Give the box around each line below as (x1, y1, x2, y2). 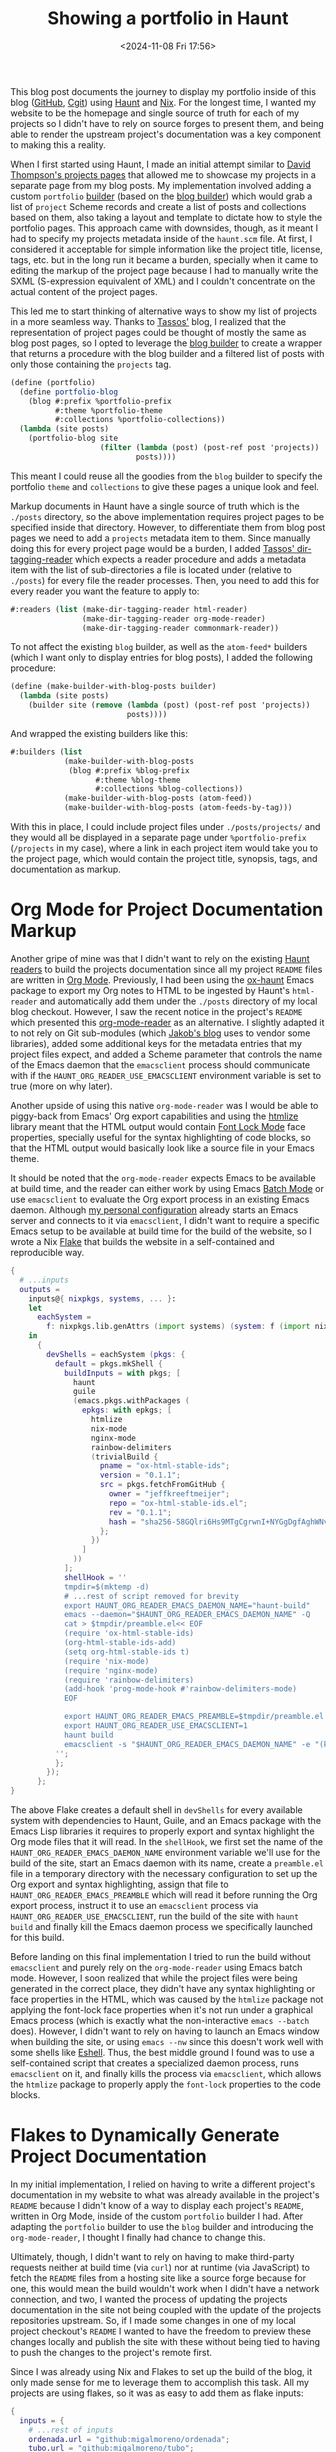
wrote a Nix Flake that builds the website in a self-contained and (10, 1236, 275, 1247)
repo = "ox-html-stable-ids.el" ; (108, 1498, 248, 1508)
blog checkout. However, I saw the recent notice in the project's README (10, 1006, 303, 1017)
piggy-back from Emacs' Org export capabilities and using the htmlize (10, 1110, 299, 1122)
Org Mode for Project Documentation (10, 898, 324, 921)
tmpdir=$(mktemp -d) (63, 1582, 150, 1592)
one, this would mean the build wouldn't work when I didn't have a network (10, 2282, 320, 2294)
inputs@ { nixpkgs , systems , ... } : (28, 1293, 177, 1304)
